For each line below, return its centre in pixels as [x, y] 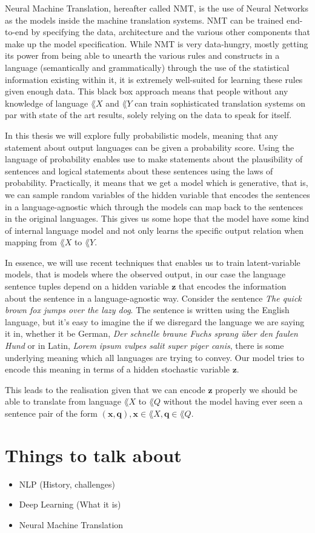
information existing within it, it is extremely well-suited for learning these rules [154, 79]
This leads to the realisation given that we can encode [105, 389]
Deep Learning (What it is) [70, 504]
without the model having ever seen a [233, 401]
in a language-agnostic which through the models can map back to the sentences [154, 206]
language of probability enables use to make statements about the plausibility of [154, 159]
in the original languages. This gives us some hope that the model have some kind [157, 218]
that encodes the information [232, 286]
